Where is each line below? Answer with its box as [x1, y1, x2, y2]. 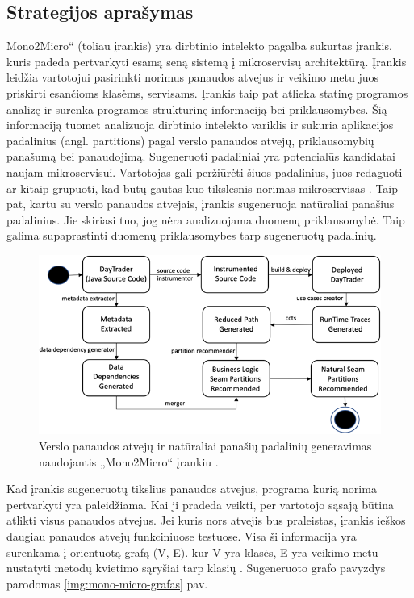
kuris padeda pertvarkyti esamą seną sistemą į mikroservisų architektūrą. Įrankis [6, 52, 407, 69]
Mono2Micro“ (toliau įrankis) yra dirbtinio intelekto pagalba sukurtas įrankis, [6, 37, 392, 54]
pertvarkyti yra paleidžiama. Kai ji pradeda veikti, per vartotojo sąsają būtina [6, 496, 394, 512]
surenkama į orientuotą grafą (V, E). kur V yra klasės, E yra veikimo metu [6, 543, 378, 560]
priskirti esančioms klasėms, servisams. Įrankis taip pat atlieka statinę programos [6, 84, 408, 101]
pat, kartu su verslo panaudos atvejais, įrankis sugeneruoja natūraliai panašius [6, 195, 395, 212]
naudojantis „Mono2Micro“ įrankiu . [39, 453, 219, 470]
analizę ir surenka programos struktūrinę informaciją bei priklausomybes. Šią [6, 100, 387, 117]
